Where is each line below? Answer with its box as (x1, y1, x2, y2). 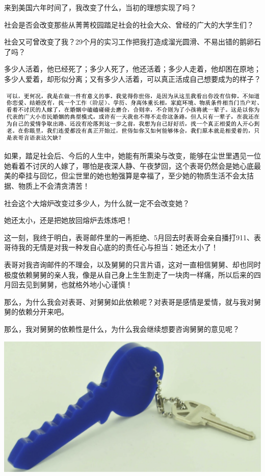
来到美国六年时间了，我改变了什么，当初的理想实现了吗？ (4, 2, 197, 12)
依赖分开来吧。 (18, 306, 68, 317)
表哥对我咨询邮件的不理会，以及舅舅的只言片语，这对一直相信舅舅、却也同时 (4, 259, 261, 269)
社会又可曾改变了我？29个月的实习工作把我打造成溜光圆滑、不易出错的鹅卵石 (4, 36, 261, 47)
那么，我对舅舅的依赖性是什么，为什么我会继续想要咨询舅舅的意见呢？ (4, 323, 240, 334)
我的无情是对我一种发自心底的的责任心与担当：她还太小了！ (18, 242, 218, 253)
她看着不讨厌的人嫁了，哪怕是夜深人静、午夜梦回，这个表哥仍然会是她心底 (4, 160, 254, 171)
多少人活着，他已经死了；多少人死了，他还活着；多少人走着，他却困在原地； (4, 63, 261, 74)
